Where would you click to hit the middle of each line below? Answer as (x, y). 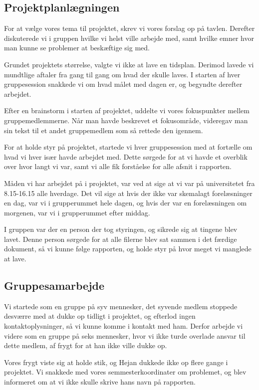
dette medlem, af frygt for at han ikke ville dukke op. (86, 345)
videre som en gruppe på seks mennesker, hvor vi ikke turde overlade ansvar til (125, 335)
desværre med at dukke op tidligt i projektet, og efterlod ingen (100, 316)
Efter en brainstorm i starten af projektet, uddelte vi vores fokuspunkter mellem (127, 110)
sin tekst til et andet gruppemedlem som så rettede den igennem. (104, 130)
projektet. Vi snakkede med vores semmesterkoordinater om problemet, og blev (125, 372)
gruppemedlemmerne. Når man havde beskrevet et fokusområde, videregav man (126, 120)
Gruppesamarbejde (54, 286)
